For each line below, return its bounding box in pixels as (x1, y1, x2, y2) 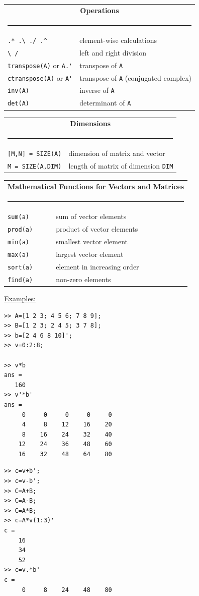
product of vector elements (56, 224, 138, 234)
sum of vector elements (56, 211, 127, 222)
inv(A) (8, 87, 29, 95)
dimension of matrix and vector (68, 148, 165, 158)
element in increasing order (56, 261, 139, 272)
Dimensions (70, 118, 111, 129)
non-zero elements (56, 274, 111, 284)
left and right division (79, 47, 146, 58)
